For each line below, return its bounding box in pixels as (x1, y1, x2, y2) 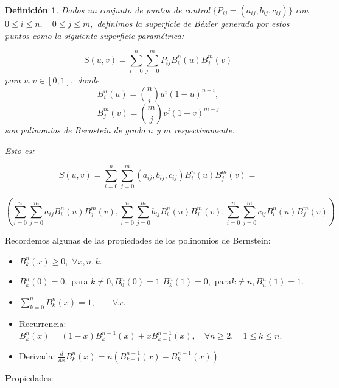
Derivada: (19, 349, 55, 362)
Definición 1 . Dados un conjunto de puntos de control (5, 4, 210, 16)
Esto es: (5, 144, 35, 157)
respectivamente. (173, 123, 235, 136)
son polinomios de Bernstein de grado (5, 123, 145, 136)
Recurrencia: (19, 317, 66, 330)
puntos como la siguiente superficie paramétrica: (5, 29, 184, 41)
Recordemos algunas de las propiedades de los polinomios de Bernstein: (5, 233, 271, 246)
